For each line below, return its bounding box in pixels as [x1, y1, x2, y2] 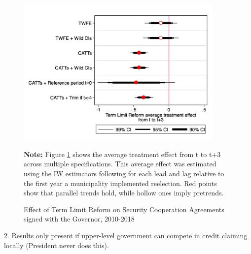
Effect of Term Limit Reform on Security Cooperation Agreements [24, 204, 224, 214]
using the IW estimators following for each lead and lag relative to [24, 168, 224, 179]
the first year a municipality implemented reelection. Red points [24, 178, 217, 188]
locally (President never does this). [4, 240, 109, 250]
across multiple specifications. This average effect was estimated [24, 159, 216, 169]
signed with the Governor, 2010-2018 [24, 214, 135, 224]
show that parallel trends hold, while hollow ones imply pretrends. [24, 188, 224, 198]
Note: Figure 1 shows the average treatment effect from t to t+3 [24, 149, 221, 159]
